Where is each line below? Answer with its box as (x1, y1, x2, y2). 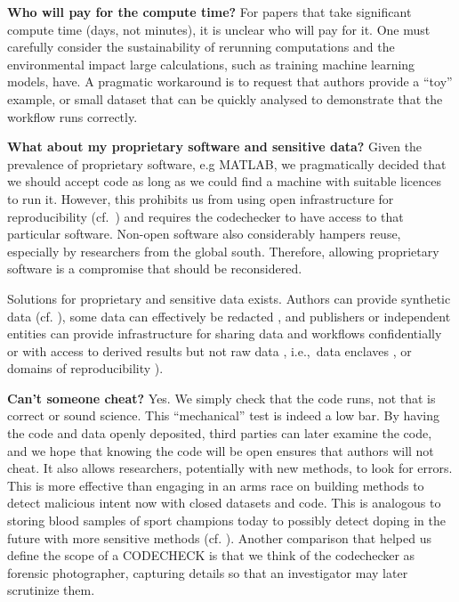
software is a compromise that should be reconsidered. (7, 259, 302, 278)
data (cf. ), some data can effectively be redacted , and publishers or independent (7, 306, 451, 325)
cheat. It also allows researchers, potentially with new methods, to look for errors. (7, 459, 453, 477)
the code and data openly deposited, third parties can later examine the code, (7, 424, 432, 443)
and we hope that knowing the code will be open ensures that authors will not (7, 441, 434, 460)
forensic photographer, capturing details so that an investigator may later (7, 563, 408, 582)
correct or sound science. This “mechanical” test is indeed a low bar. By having (7, 406, 440, 425)
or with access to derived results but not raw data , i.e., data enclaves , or (7, 341, 412, 360)
